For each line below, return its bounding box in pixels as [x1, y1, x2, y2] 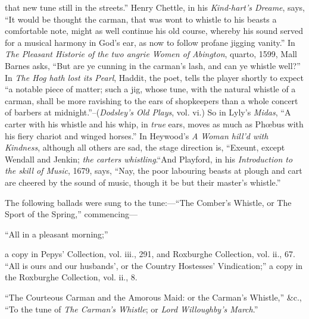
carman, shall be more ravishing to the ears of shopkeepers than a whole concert [5, 94, 298, 107]
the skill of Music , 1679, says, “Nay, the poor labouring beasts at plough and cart [5, 164, 302, 177]
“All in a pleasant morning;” [5, 227, 108, 240]
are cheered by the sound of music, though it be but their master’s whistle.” [5, 176, 281, 188]
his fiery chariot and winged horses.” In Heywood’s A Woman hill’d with [5, 129, 269, 142]
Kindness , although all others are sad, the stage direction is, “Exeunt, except [5, 141, 285, 154]
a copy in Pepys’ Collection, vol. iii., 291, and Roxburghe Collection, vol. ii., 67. [5, 248, 295, 260]
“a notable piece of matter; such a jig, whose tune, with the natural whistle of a [5, 83, 296, 95]
